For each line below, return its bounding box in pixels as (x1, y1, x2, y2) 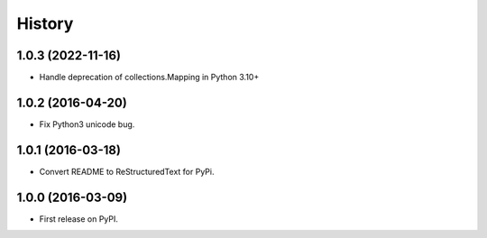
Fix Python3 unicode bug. (39, 118, 135, 130)
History (16, 14, 74, 33)
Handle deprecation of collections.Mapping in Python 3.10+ (39, 72, 260, 83)
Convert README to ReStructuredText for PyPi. (39, 166, 215, 177)
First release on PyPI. (39, 213, 119, 224)
